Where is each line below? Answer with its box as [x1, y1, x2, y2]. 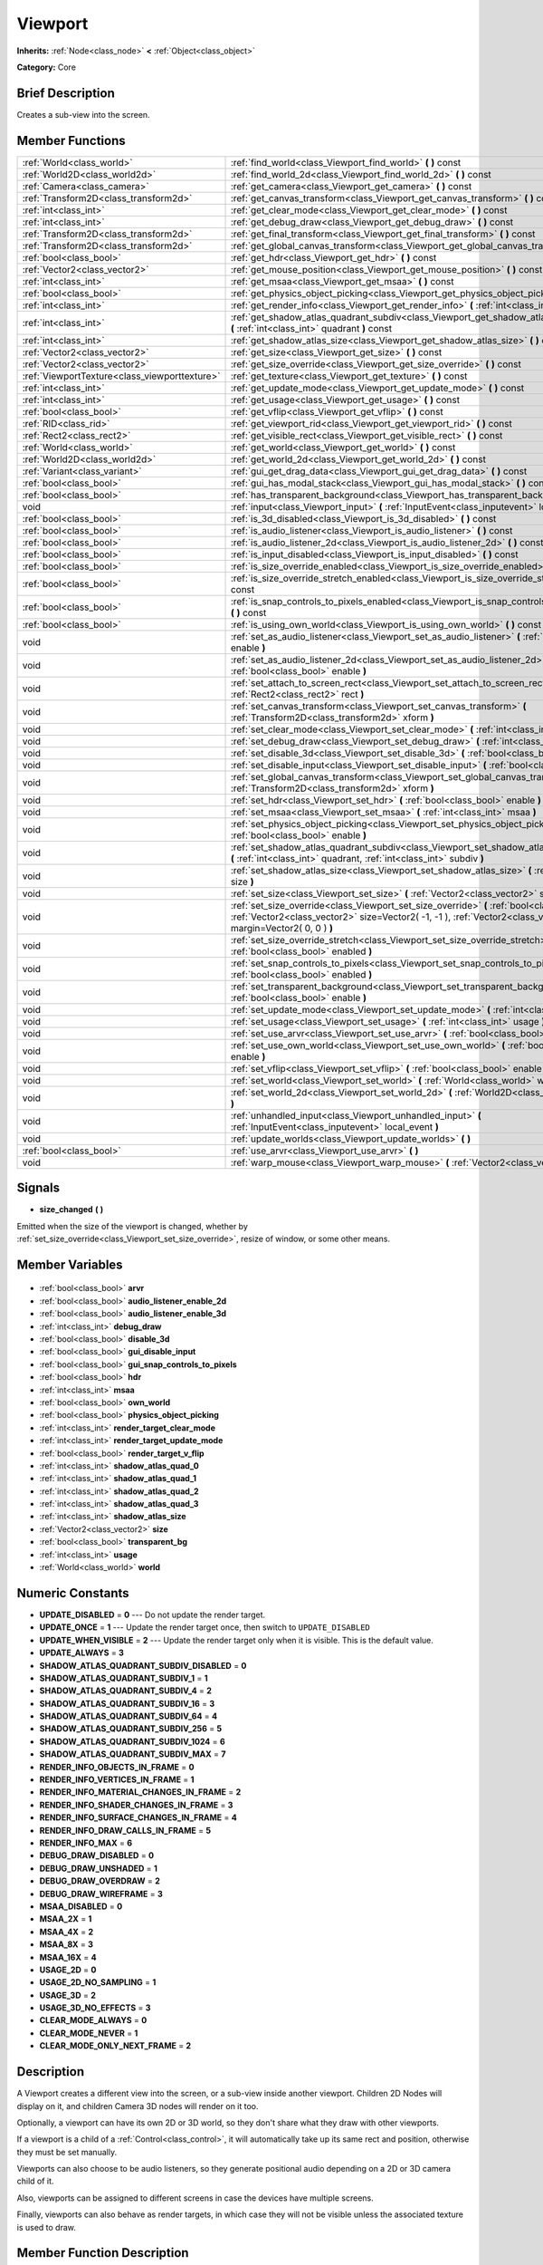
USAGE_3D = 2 [39, 1990, 97, 2000]
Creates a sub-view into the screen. [16, 109, 150, 120]
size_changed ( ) [39, 1204, 104, 1215]
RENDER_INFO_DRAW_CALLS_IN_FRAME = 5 [39, 1825, 212, 1836]
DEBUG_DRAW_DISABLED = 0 [39, 1850, 155, 1861]
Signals [16, 1181, 61, 1196]
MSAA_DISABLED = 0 [39, 1901, 123, 1912]
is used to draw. [16, 2222, 76, 2232]
